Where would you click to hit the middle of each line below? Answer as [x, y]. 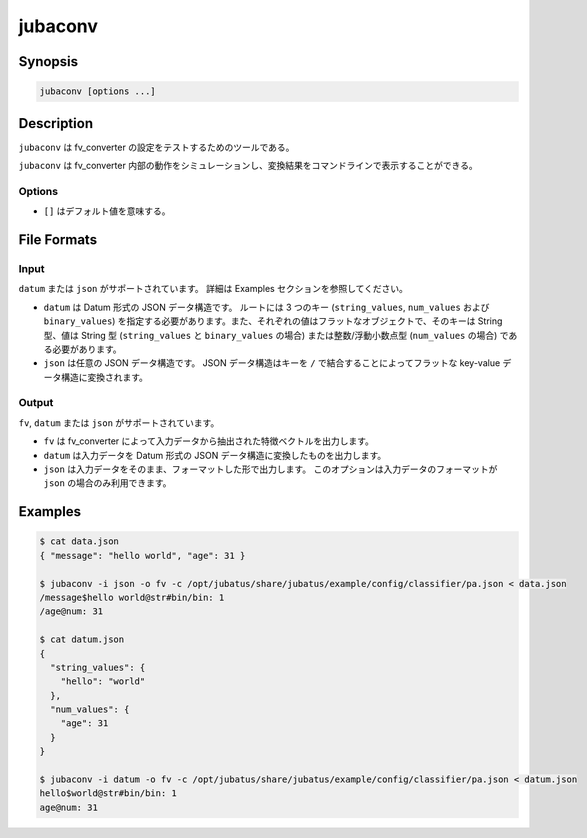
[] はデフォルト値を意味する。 [107, 211]
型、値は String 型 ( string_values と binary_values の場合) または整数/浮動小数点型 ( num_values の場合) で [276, 335]
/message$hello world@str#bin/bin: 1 [132, 597]
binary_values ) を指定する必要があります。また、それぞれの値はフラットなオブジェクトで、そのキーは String [273, 321]
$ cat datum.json [82, 639]
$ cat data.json [79, 541]
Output [36, 403]
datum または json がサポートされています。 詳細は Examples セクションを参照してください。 [213, 289]
